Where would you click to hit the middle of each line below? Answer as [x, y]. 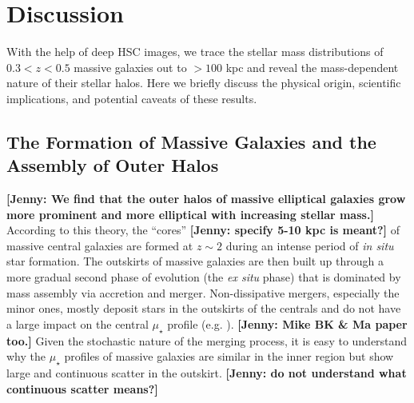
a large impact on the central [78, 323]
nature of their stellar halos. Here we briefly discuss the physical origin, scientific [204, 83]
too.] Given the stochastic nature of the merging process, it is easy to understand [207, 340]
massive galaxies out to [130, 67]
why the [26, 356]
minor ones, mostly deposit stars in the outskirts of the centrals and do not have [204, 308]
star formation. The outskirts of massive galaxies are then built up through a [195, 261]
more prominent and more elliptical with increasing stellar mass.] [190, 214]
